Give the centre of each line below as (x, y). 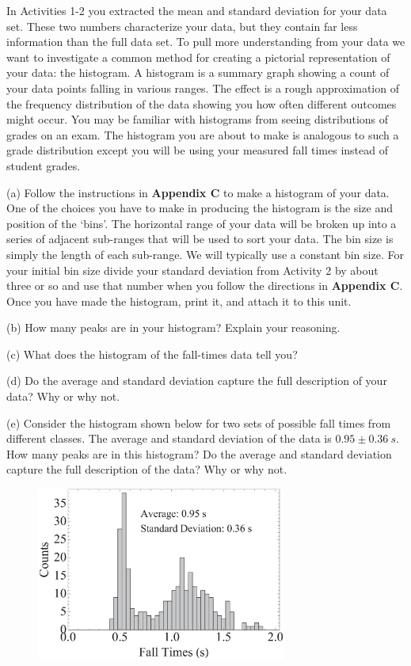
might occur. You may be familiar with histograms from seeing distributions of (198, 119)
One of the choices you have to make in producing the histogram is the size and (200, 208)
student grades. (44, 165)
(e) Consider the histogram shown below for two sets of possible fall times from (199, 422)
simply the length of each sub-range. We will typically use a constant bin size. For (205, 254)
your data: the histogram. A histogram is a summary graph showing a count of (198, 72)
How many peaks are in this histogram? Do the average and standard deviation (199, 453)
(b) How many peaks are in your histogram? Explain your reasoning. (173, 327)
